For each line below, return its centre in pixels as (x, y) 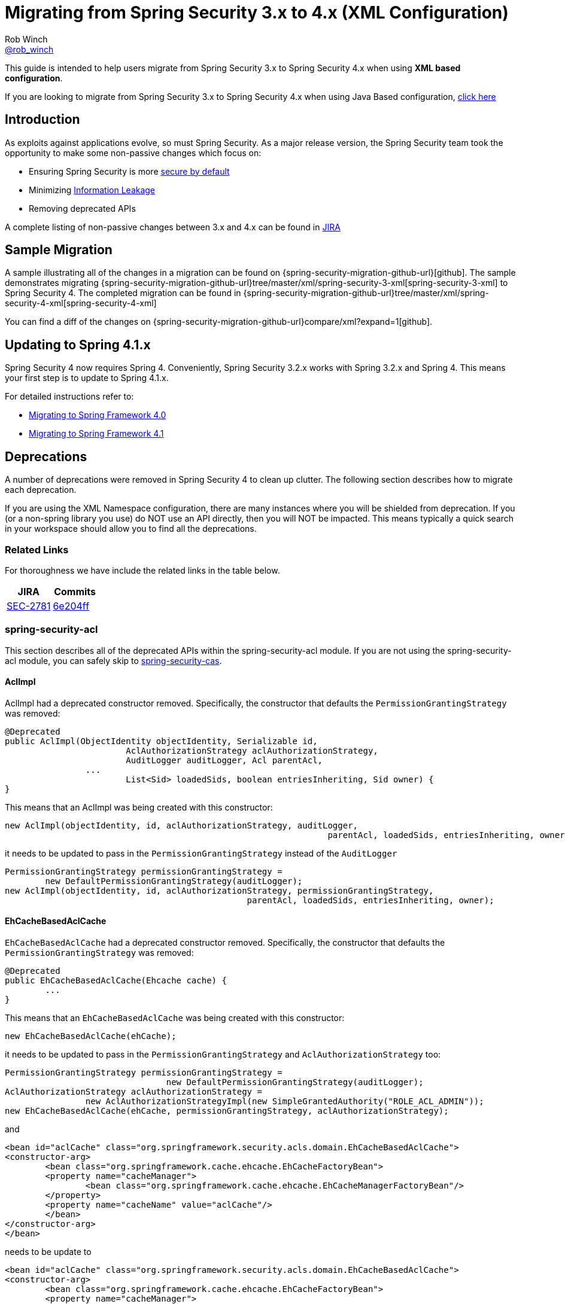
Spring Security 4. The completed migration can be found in (123, 293)
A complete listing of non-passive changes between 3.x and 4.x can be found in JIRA (173, 227)
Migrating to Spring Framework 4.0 (98, 415)
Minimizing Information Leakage (92, 190)
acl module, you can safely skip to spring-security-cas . (113, 660)
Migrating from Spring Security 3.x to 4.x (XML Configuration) (257, 13)
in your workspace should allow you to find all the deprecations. (131, 529)
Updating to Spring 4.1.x (78, 345)
